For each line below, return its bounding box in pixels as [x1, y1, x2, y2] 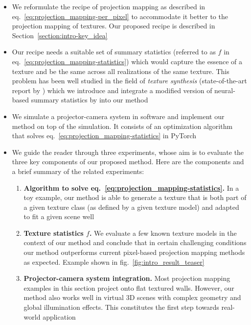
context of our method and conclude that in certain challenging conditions [23, 237, 247, 248]
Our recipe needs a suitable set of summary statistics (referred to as [12, 47, 216, 57]
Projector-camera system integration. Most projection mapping [23, 273, 230, 283]
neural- [214, 85, 235, 95]
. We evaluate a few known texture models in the [89, 227, 237, 238]
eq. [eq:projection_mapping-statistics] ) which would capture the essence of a [12, 56, 243, 66]
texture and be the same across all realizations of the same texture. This [12, 66, 229, 76]
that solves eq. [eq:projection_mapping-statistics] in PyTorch [12, 130, 197, 141]
